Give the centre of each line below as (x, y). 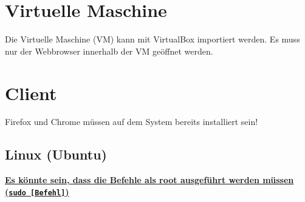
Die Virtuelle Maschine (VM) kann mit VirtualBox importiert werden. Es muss (152, 39)
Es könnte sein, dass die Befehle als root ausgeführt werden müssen (149, 180)
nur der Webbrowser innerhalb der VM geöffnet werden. (109, 51)
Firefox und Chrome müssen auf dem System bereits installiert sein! (132, 122)
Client (31, 93)
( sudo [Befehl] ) (37, 191)
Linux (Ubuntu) (56, 154)
